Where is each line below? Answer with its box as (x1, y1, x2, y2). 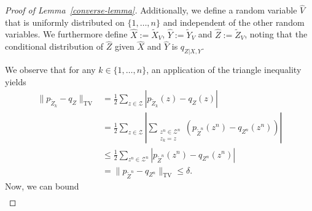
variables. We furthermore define (5, 28, 128, 40)
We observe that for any (5, 63, 96, 76)
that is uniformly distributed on (5, 15, 125, 28)
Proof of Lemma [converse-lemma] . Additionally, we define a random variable (5, 4, 297, 17)
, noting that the (244, 28, 308, 40)
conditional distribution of (5, 40, 104, 53)
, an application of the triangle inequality (146, 63, 302, 76)
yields (5, 75, 26, 88)
